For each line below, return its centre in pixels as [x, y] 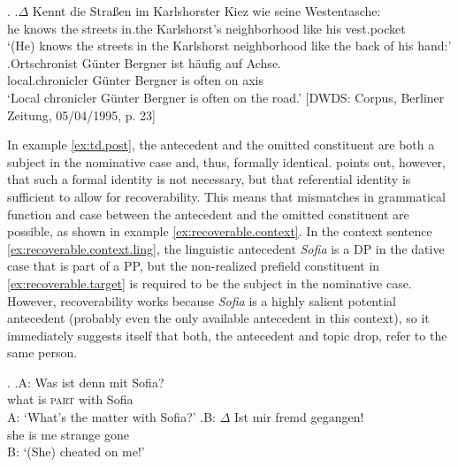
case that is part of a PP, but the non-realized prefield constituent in [194, 266]
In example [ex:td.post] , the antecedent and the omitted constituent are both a [221, 145]
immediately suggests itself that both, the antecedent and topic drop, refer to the [227, 335]
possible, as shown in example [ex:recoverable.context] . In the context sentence [220, 231]
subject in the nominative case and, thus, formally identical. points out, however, [226, 161]
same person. [42, 352]
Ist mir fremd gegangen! [299, 417]
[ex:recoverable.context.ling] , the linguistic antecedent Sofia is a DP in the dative [226, 248]
